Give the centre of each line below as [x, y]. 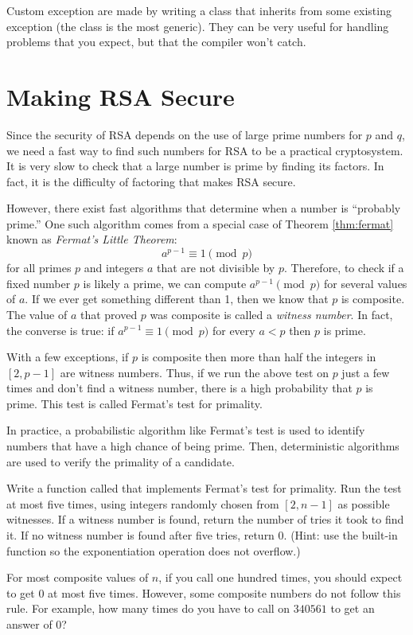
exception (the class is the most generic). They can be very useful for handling [198, 26]
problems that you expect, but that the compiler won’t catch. [156, 42]
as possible [364, 503]
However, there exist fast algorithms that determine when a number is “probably [204, 208]
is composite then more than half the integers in [259, 357]
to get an [353, 608]
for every [234, 330]
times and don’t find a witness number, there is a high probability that [179, 388]
